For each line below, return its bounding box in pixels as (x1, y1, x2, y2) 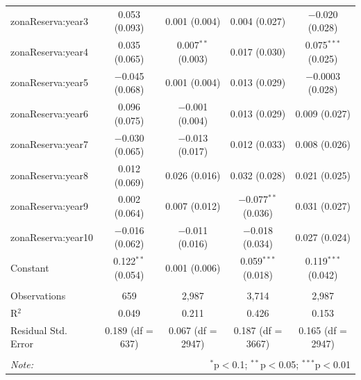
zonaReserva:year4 (10, 44, 88, 58)
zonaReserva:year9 (10, 199, 88, 213)
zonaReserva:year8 (10, 167, 88, 182)
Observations (10, 288, 66, 302)
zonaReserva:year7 (10, 137, 88, 151)
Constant (10, 261, 49, 275)
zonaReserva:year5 (10, 75, 88, 90)
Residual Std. (10, 322, 67, 337)
